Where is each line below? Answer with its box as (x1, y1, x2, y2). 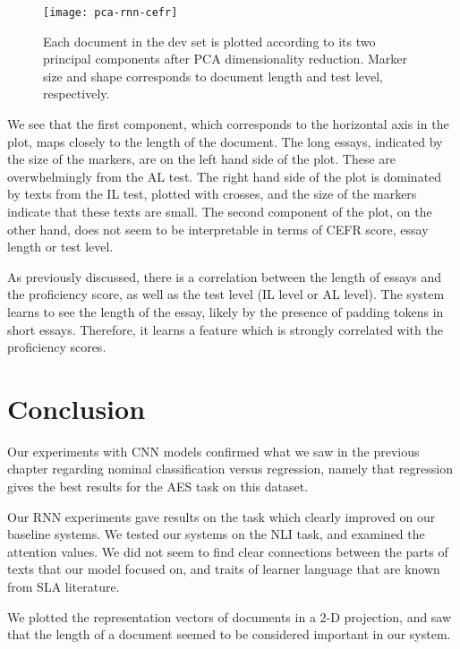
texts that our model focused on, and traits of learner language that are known (7, 559, 440, 578)
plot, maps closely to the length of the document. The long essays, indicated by (7, 132, 443, 150)
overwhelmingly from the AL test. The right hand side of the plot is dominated (7, 167, 442, 185)
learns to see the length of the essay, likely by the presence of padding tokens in (7, 302, 444, 320)
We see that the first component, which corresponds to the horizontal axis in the (7, 115, 449, 133)
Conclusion (7, 389, 146, 426)
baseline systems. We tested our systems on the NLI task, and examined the (7, 525, 425, 543)
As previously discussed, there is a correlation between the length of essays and (7, 267, 441, 286)
